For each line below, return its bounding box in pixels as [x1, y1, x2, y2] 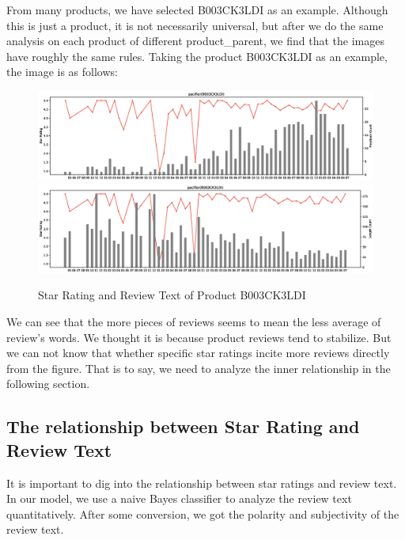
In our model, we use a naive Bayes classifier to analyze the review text [6, 490, 352, 507]
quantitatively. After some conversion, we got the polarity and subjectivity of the [6, 505, 399, 522]
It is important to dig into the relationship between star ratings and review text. [6, 474, 397, 491]
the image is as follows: [6, 63, 118, 80]
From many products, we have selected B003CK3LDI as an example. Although [6, 2, 388, 17]
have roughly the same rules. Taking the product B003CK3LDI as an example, [6, 48, 388, 64]
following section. [6, 375, 90, 392]
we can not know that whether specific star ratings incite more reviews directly [6, 344, 390, 361]
